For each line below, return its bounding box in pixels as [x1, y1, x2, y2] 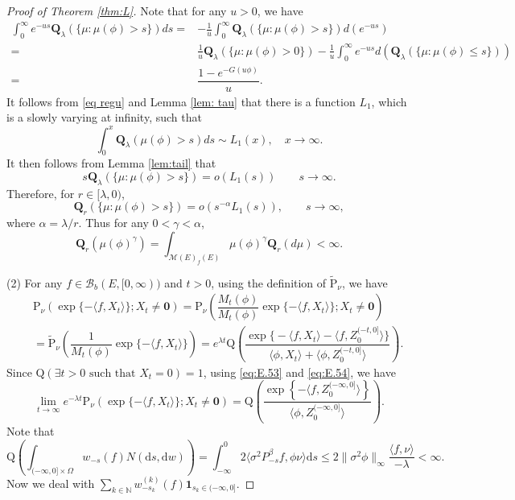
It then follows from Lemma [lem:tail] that [6, 155, 216, 171]
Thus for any [85, 214, 149, 231]
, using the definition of [211, 274, 327, 291]
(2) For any [6, 274, 63, 291]
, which [371, 93, 407, 110]
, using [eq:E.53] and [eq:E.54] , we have [203, 363, 396, 380]
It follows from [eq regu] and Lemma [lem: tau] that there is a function [6, 93, 356, 110]
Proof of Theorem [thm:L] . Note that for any [6, 2, 227, 19]
